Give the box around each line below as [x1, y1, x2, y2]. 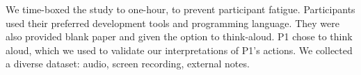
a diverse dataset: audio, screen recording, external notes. [6, 56, 250, 71]
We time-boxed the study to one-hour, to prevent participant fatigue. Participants [6, 2, 355, 16]
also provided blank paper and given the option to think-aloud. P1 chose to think [6, 29, 353, 44]
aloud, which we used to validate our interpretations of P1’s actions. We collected [6, 42, 353, 57]
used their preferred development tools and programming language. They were [6, 15, 339, 30]
